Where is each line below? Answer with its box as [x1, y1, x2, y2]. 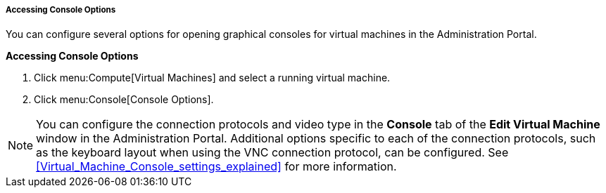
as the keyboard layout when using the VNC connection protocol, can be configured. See [36, 145, 509, 160]
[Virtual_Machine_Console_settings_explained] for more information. [36, 159, 397, 174]
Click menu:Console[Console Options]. [34, 93, 214, 106]
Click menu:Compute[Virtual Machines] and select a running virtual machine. [34, 72, 391, 84]
